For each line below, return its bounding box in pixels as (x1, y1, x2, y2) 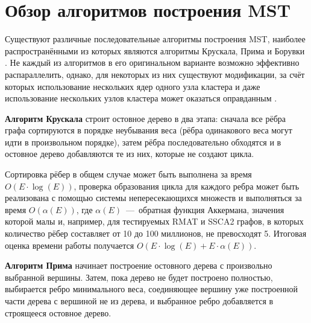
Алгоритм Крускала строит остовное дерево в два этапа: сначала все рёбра (5, 112, 286, 124)
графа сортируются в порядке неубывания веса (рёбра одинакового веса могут (5, 124, 292, 136)
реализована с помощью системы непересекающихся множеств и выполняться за (5, 191, 302, 204)
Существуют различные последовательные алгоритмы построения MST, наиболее (5, 33, 306, 45)
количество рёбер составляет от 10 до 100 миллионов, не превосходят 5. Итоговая (5, 227, 307, 240)
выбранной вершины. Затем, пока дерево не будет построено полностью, (5, 270, 273, 283)
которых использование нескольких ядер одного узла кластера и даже (5, 80, 260, 92)
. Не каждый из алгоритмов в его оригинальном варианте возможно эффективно (5, 56, 300, 69)
